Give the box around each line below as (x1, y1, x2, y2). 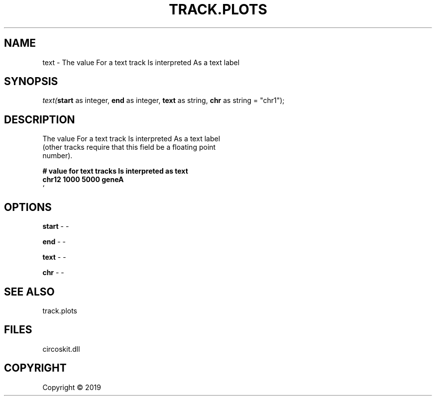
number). (42, 151, 73, 160)
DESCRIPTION (4, 113, 75, 126)
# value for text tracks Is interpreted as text (42, 167, 188, 176)
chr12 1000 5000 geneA (42, 175, 124, 184)
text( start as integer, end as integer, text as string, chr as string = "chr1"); (42, 96, 285, 105)
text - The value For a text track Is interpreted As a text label (42, 58, 240, 67)
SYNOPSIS (4, 75, 58, 88)
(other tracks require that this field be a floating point (42, 143, 216, 152)
